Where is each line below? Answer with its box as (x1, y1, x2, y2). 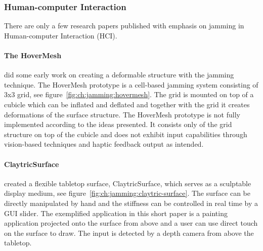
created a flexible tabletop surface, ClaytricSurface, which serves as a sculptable (4, 178, 251, 188)
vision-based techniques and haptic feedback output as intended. (4, 139, 204, 149)
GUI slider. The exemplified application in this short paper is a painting (4, 207, 228, 218)
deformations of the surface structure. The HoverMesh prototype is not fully (4, 109, 240, 119)
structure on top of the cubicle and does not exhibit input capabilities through (4, 129, 247, 139)
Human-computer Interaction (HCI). (4, 30, 117, 40)
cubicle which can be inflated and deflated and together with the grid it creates (4, 99, 250, 109)
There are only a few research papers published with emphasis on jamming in (4, 20, 244, 31)
